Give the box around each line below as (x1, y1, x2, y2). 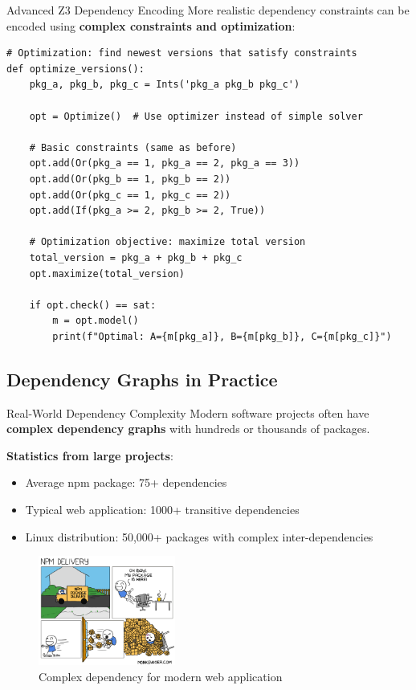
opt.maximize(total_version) (29, 267, 185, 280)
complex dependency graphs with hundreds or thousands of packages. (6, 420, 370, 437)
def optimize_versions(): (6, 63, 145, 75)
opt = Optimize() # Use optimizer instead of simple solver (29, 110, 363, 122)
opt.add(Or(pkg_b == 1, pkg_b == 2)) (29, 173, 231, 185)
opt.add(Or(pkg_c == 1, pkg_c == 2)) (29, 189, 231, 201)
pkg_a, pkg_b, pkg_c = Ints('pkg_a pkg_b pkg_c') (29, 79, 300, 91)
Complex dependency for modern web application (39, 668, 283, 684)
